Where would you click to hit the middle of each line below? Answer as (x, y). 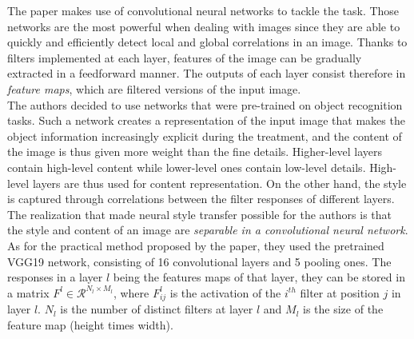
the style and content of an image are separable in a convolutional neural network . (208, 230)
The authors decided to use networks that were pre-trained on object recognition (205, 104)
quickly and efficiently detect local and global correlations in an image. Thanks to (207, 42)
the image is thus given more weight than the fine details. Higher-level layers (195, 152)
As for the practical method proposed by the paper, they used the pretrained (196, 245)
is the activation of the (225, 292)
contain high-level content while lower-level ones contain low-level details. (187, 167)
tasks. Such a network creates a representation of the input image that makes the (206, 120)
